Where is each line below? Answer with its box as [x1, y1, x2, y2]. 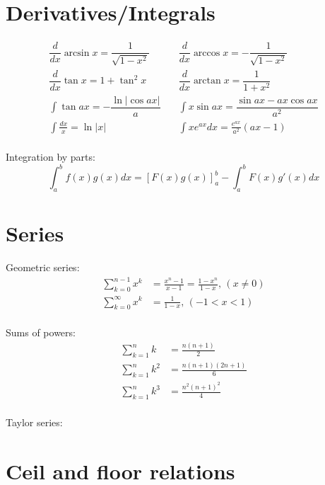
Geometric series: [6, 260, 80, 275]
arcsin [64, 47, 90, 58]
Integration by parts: [6, 149, 95, 164]
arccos [193, 47, 220, 58]
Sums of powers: [6, 325, 76, 340]
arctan [193, 76, 221, 86]
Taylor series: [6, 414, 63, 429]
